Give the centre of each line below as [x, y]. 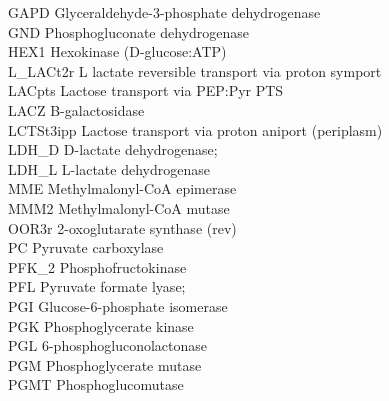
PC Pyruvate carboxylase [86, 247]
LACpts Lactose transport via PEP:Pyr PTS [146, 90]
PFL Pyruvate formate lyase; [97, 286]
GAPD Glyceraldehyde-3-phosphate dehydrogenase [164, 12]
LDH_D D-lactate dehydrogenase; [113, 149]
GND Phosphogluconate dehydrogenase [129, 31]
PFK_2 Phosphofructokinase [97, 266]
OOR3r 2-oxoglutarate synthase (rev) [122, 227]
